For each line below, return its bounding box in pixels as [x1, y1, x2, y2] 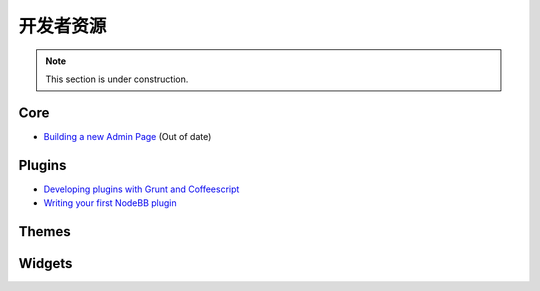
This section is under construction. [45, 73, 189, 85]
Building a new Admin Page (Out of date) [43, 130, 212, 142]
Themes [18, 223, 72, 240]
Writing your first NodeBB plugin [43, 197, 177, 209]
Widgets [18, 255, 73, 272]
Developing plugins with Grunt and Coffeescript [43, 183, 240, 195]
